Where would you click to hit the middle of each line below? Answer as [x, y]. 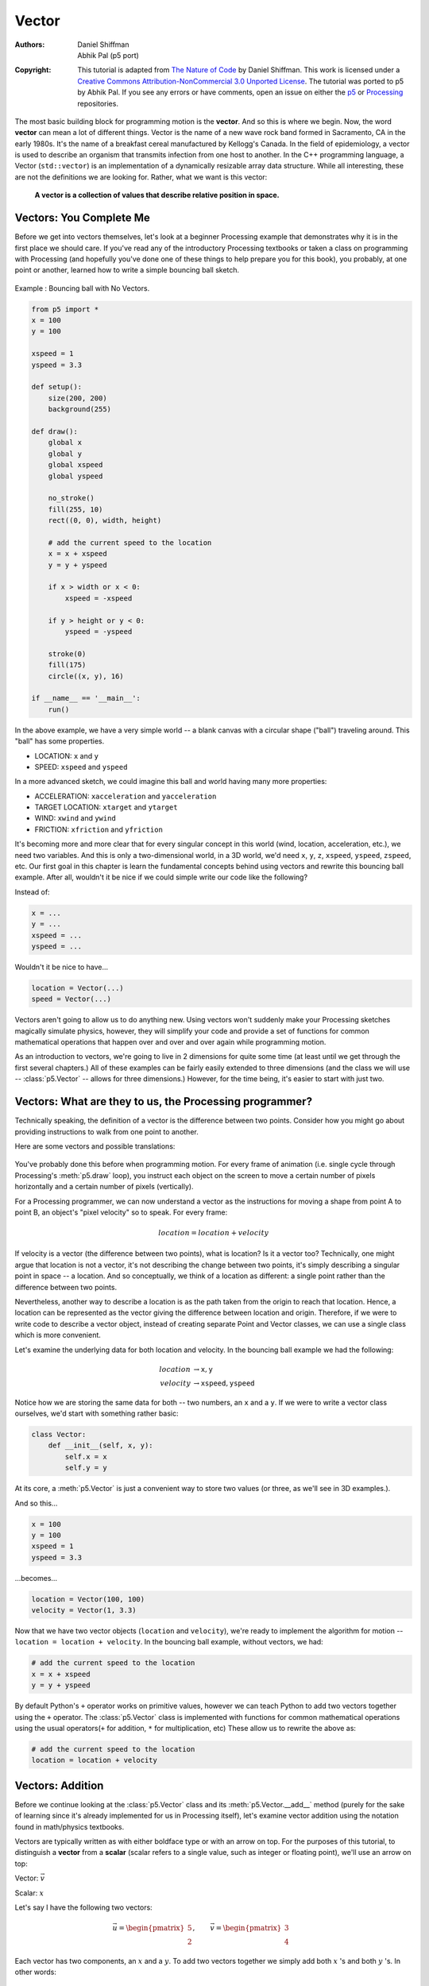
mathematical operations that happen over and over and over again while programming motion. [170, 1042]
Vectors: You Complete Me [82, 218]
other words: [36, 1972]
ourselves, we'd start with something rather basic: [97, 1413]
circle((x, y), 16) [86, 676]
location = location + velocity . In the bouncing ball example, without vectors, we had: [169, 1642]
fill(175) [67, 665]
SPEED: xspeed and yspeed [81, 767]
